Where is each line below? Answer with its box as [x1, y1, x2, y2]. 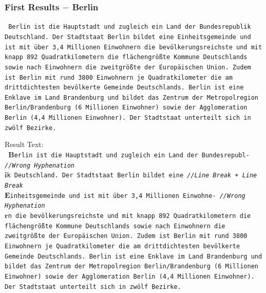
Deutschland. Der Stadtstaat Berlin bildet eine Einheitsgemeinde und [5, 33, 251, 41]
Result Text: [5, 139, 44, 150]
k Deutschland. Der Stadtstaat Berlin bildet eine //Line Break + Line [7, 172, 257, 179]
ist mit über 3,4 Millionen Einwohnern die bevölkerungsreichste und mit [5, 43, 262, 51]
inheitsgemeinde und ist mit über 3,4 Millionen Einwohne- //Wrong [10, 192, 245, 199]
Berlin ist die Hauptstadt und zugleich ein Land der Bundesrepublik [8, 23, 251, 31]
